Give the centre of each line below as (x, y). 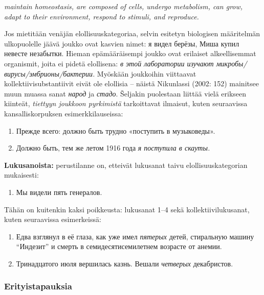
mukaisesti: (21, 175)
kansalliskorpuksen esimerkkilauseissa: (64, 113)
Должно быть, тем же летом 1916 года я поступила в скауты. (113, 148)
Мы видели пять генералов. (59, 192)
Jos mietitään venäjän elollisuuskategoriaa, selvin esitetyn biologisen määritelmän (132, 33)
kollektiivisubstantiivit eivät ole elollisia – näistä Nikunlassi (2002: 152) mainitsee (131, 83)
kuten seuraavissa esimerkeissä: (53, 219)
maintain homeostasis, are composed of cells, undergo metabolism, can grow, (124, 6)
